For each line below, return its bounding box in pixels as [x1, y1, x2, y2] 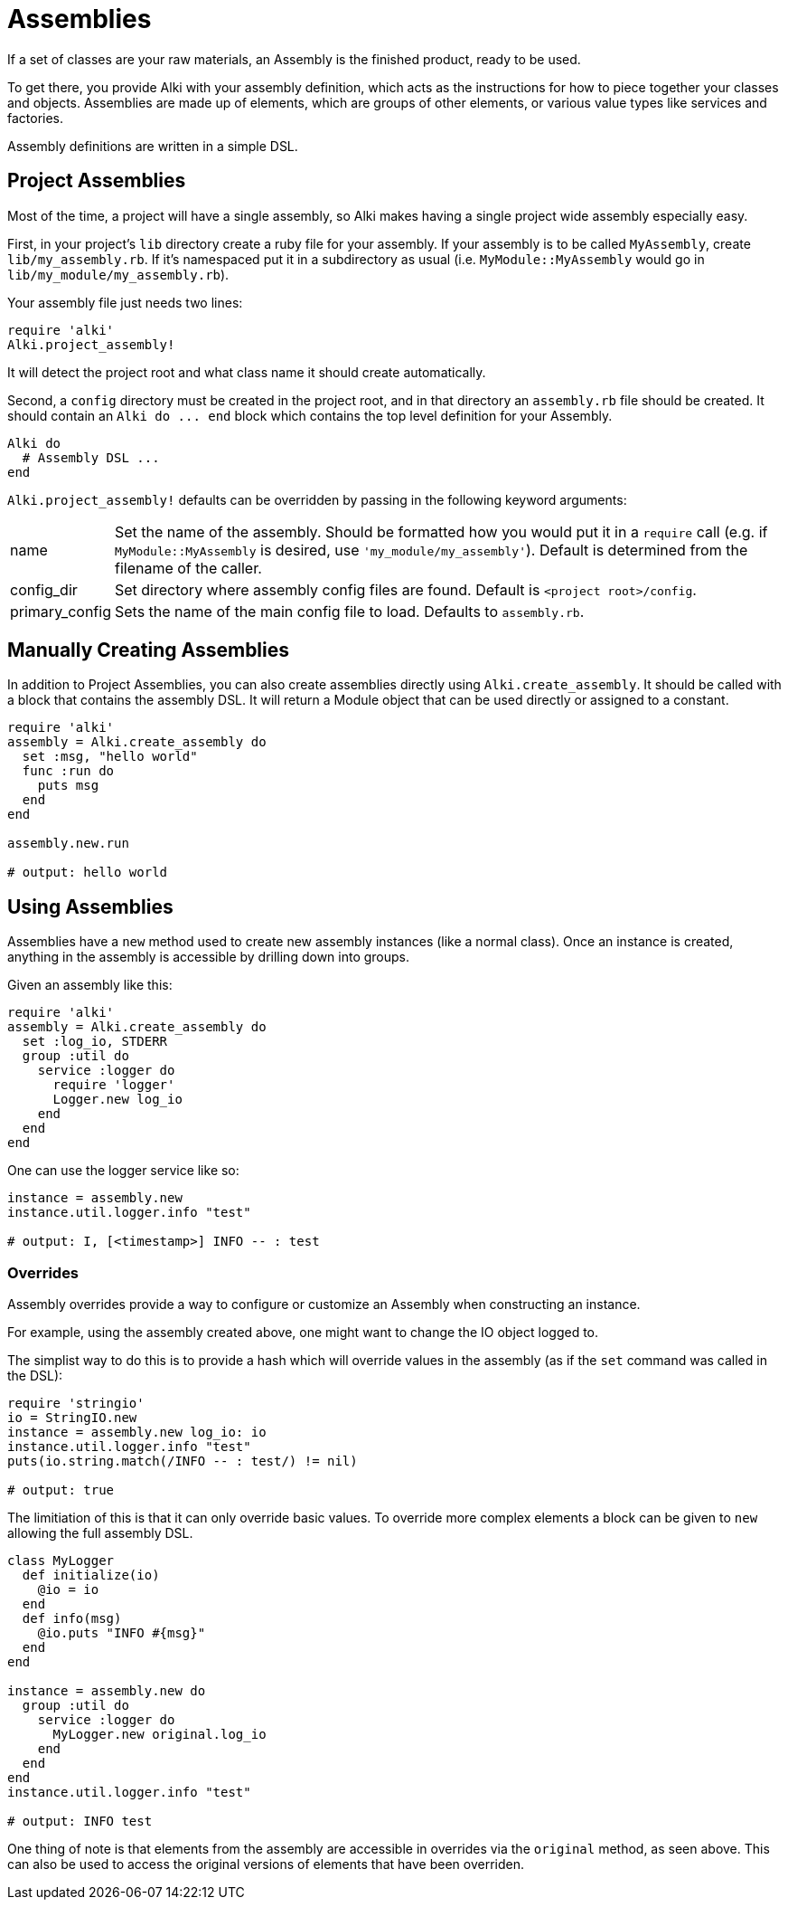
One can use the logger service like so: [7, 1162, 239, 1179]
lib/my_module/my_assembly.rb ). [7, 266, 230, 282]
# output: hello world [7, 865, 168, 880]
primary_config [10, 602, 111, 621]
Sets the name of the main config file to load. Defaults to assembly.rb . [114, 602, 585, 621]
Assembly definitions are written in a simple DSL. [7, 138, 298, 154]
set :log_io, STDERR [22, 1034, 168, 1049]
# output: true [7, 1483, 115, 1498]
